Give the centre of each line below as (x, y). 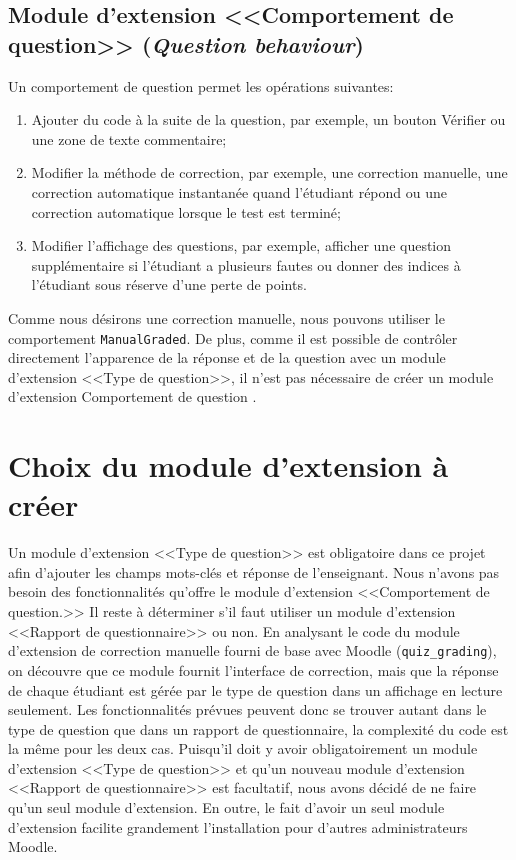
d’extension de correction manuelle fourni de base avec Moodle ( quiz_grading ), (252, 650)
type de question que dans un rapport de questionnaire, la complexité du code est (258, 728)
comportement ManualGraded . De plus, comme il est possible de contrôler (233, 337)
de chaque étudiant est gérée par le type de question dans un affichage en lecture (255, 689)
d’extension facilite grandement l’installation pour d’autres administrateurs (238, 826)
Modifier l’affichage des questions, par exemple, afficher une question (241, 245)
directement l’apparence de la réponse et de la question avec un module (227, 357)
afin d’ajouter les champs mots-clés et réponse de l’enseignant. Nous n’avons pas (254, 571)
